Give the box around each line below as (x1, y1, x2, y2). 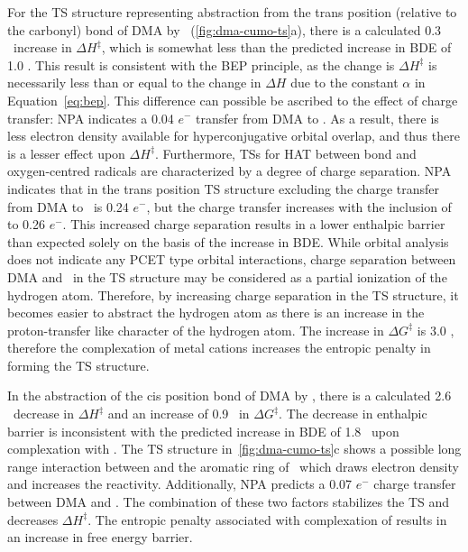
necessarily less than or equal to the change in (7, 73, 262, 92)
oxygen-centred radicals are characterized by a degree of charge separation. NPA (7, 161, 452, 180)
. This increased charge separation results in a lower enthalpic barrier (62, 215, 445, 234)
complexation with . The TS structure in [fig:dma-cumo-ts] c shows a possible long (7, 439, 462, 458)
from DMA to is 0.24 (7, 197, 129, 216)
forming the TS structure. (7, 355, 150, 374)
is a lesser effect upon (7, 143, 125, 162)
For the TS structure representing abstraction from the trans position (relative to (7, 3, 457, 21)
